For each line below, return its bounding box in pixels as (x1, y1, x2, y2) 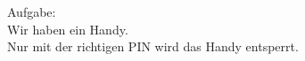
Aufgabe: (7, 3, 56, 20)
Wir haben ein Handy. (7, 19, 128, 38)
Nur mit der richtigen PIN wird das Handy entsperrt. (7, 37, 299, 56)
